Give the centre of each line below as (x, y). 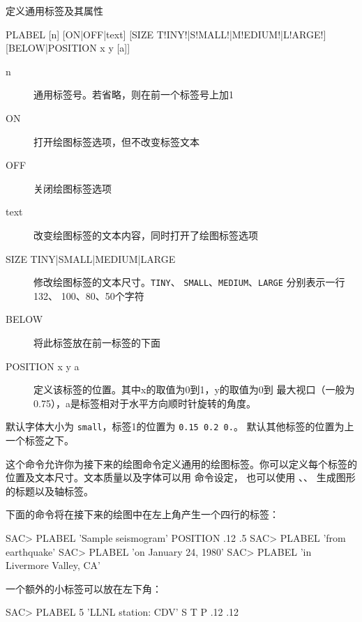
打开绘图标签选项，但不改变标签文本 (116, 141)
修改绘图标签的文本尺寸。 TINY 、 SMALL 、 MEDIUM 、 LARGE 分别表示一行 (189, 282)
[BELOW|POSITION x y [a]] (68, 48)
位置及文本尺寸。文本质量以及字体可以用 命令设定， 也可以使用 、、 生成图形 (181, 477)
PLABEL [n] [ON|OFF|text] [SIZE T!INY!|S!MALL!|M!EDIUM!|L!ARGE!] (166, 34)
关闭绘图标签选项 (73, 188)
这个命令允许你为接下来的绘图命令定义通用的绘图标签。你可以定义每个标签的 (181, 463)
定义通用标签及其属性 (54, 10)
